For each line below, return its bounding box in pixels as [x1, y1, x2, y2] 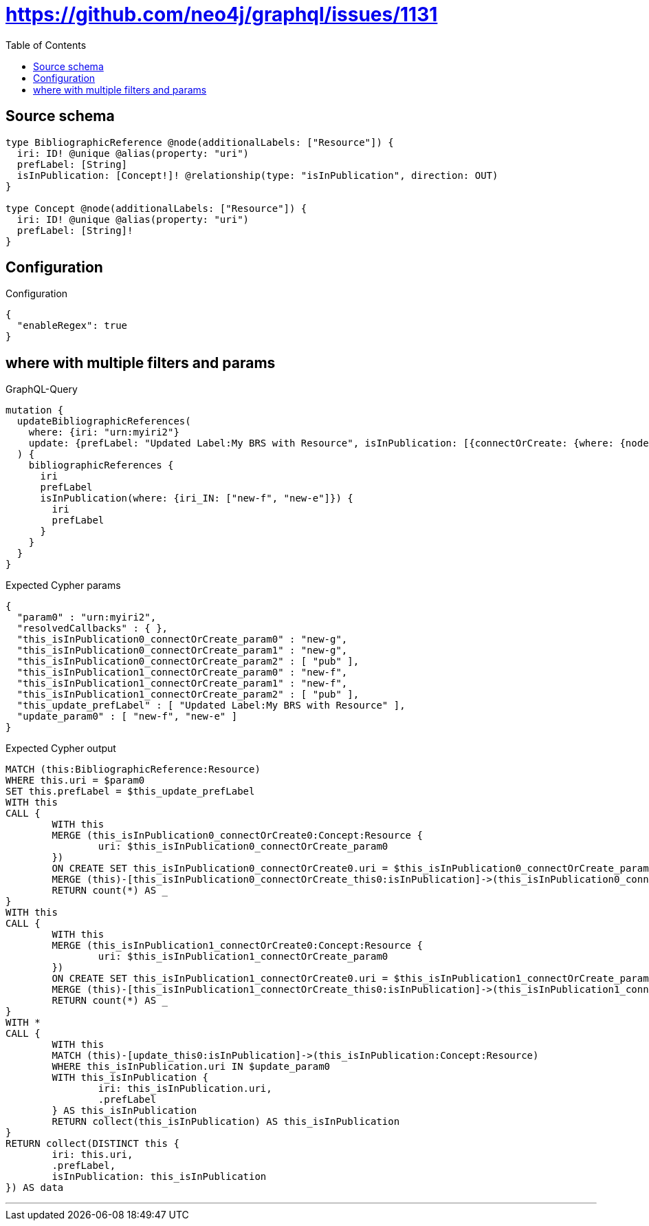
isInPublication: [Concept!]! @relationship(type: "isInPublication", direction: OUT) [16, 169, 498, 181]
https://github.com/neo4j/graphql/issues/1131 [5, 3, 438, 26]
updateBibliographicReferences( [16, 416, 191, 427]
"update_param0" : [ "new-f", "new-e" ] [16, 711, 238, 722]
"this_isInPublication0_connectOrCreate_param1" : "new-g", [16, 645, 348, 656]
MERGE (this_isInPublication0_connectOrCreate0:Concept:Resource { [52, 830, 423, 841]
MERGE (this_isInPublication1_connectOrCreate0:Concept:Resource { [52, 940, 423, 951]
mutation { [5, 405, 64, 416]
